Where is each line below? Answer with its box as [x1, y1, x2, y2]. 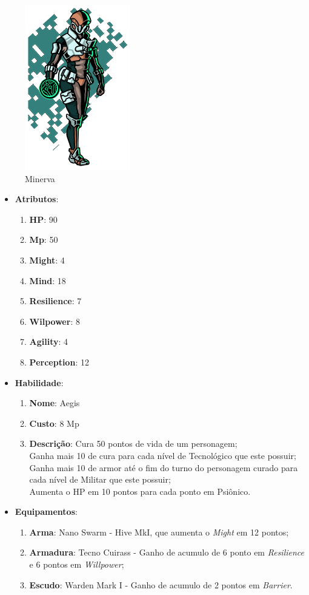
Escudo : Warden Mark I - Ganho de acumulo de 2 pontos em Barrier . [29, 578, 293, 591]
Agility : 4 [29, 335, 68, 348]
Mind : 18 [29, 274, 66, 287]
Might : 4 [29, 253, 65, 266]
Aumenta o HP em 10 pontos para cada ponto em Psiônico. [29, 484, 251, 497]
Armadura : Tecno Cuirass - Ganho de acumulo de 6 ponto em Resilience [29, 546, 305, 559]
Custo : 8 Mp [29, 416, 79, 429]
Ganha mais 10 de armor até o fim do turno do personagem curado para [29, 461, 298, 474]
